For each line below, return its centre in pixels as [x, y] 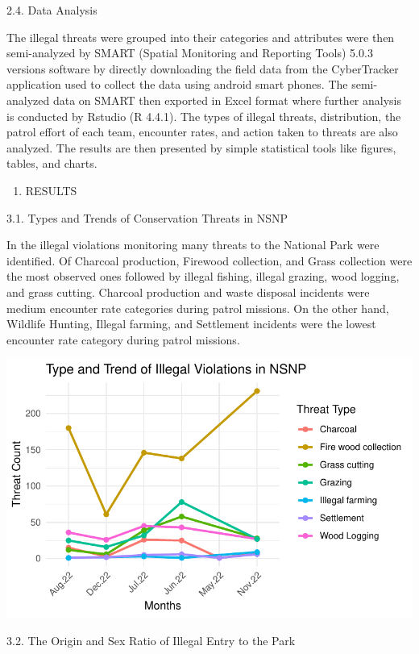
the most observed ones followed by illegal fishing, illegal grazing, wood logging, [203, 276]
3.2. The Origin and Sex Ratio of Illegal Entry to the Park [151, 640]
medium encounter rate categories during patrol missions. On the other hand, [198, 308]
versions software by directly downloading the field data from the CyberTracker [203, 68]
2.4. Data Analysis [52, 10]
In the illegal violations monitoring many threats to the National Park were [193, 245]
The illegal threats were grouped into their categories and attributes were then [201, 37]
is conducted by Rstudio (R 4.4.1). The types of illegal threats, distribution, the [204, 116]
